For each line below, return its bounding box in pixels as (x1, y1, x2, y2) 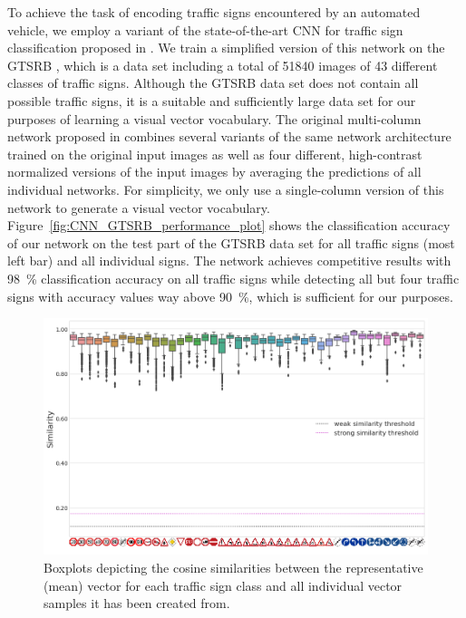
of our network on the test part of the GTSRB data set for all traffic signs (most (7, 233, 455, 252)
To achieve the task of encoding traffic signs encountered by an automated (7, 3, 421, 21)
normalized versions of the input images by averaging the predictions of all (7, 162, 422, 181)
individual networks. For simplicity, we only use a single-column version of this (7, 179, 444, 198)
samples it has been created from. (44, 594, 230, 613)
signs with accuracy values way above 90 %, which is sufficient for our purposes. (7, 286, 453, 305)
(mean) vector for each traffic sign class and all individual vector (44, 575, 403, 594)
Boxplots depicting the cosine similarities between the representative (44, 558, 423, 576)
